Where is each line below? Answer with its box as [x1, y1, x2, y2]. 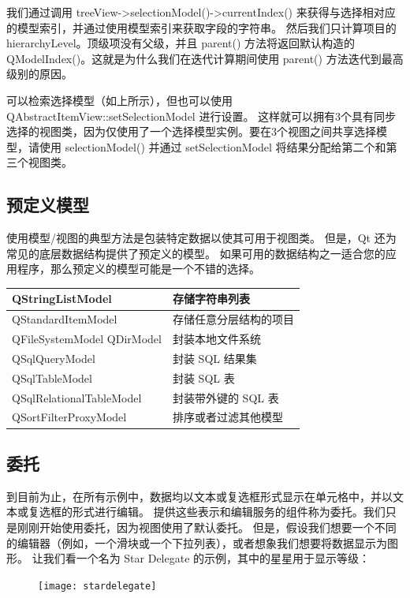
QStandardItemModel [12, 311, 117, 327]
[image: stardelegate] [38, 580, 157, 592]
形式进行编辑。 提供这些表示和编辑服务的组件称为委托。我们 [72, 503, 386, 520]
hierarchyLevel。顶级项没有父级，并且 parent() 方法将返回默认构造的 [6, 35, 356, 51]
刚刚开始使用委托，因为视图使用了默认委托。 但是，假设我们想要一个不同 [17, 518, 397, 535]
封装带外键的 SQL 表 [172, 389, 279, 406]
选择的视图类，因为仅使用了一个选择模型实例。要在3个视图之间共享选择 [6, 123, 376, 140]
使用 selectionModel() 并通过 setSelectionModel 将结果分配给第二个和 [39, 138, 386, 155]
